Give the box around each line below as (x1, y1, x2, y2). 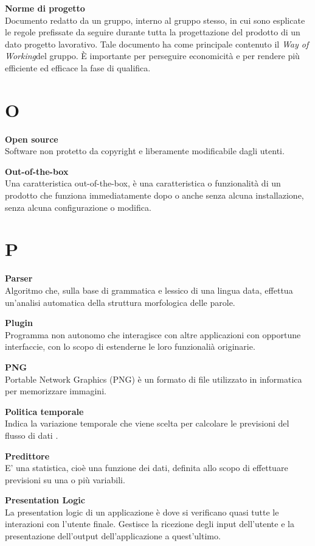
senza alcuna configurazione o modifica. (5, 200, 151, 213)
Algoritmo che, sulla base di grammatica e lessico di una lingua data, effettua (5, 283, 293, 296)
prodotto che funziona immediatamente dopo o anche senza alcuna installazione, (5, 189, 304, 202)
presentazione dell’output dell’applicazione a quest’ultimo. (5, 530, 221, 542)
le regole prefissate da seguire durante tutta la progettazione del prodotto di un (5, 26, 300, 38)
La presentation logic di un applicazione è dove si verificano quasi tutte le (5, 505, 279, 518)
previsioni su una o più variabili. (5, 473, 125, 486)
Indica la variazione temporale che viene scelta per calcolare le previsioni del (5, 417, 289, 430)
